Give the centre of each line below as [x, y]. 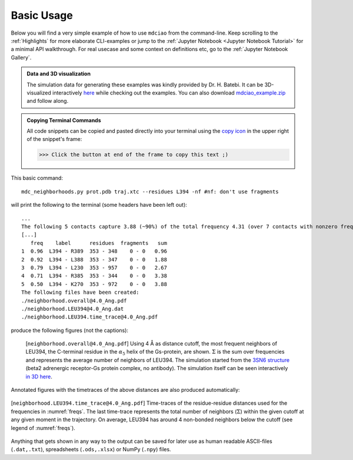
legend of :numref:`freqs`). [43, 428]
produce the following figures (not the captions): [70, 330]
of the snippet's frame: [54, 139]
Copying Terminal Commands [64, 120]
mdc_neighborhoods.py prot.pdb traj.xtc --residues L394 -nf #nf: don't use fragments [150, 192]
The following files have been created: [80, 293]
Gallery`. [21, 57]
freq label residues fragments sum [99, 243]
